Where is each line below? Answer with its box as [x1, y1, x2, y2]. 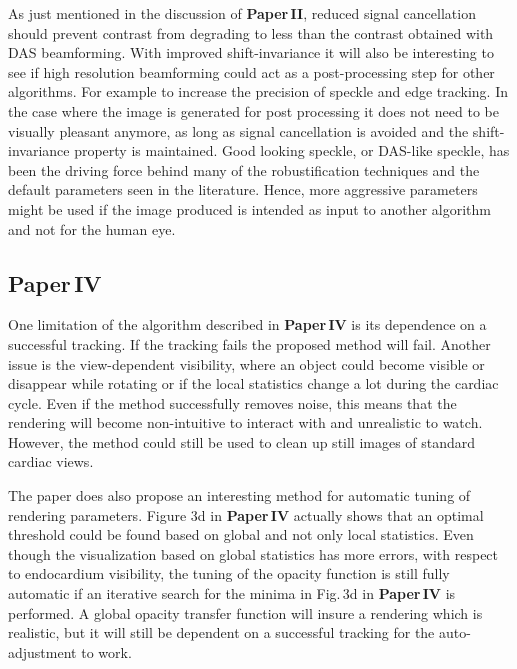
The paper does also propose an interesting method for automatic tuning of [8, 485, 471, 506]
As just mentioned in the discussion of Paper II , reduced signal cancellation [8, 3, 476, 23]
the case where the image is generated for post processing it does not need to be [8, 100, 499, 121]
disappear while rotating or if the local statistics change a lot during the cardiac [8, 373, 499, 394]
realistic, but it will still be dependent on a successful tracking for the [8, 622, 435, 643]
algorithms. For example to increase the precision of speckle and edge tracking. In [8, 81, 509, 102]
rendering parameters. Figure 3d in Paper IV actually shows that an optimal [8, 504, 484, 525]
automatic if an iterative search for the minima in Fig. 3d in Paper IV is [8, 583, 456, 604]
